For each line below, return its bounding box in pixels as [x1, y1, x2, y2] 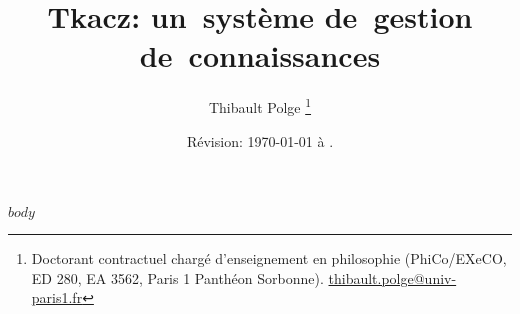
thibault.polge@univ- [328, 267, 457, 288]
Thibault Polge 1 [208, 94, 312, 117]
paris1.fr [31, 287, 83, 308]
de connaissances [139, 35, 381, 76]
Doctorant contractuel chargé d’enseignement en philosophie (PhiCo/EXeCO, [31, 248, 507, 269]
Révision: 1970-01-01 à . [186, 130, 334, 151]
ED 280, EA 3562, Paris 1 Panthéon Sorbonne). [31, 267, 324, 288]
